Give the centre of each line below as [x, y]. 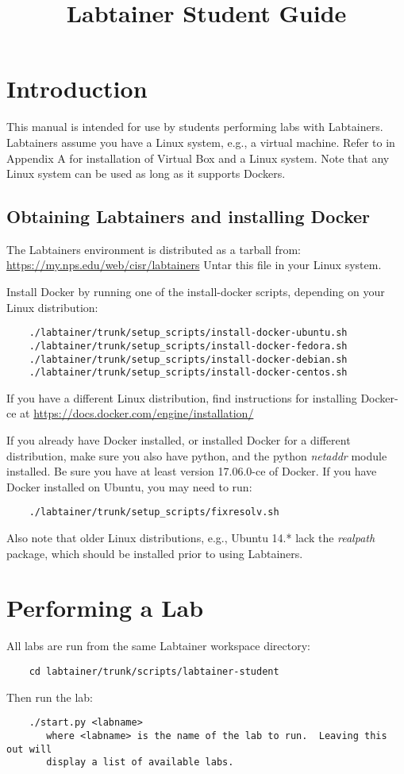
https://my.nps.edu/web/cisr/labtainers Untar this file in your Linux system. [194, 265]
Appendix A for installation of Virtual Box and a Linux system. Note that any [198, 158]
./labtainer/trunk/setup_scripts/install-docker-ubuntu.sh [188, 333]
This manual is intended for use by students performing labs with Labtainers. [195, 127]
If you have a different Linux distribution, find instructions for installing [182, 397]
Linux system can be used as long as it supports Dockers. [146, 173]
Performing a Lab [105, 608]
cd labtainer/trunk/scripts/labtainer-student [154, 672]
